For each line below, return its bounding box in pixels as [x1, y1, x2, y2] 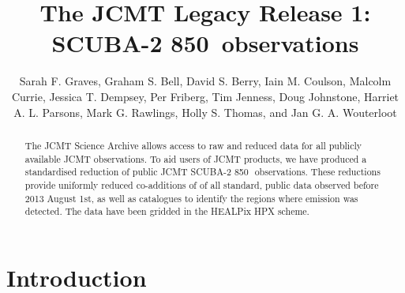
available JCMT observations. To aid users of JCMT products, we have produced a [24, 152, 367, 165]
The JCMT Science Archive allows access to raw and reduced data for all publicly [24, 138, 362, 152]
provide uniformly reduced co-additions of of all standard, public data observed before [24, 178, 379, 191]
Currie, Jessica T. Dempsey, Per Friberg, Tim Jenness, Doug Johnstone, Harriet [11, 88, 399, 104]
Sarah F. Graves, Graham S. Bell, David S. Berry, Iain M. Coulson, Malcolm [19, 73, 392, 89]
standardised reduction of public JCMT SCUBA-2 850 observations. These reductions [24, 165, 381, 178]
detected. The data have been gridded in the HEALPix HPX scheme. [24, 205, 309, 218]
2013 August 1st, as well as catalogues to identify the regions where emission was [24, 191, 358, 205]
